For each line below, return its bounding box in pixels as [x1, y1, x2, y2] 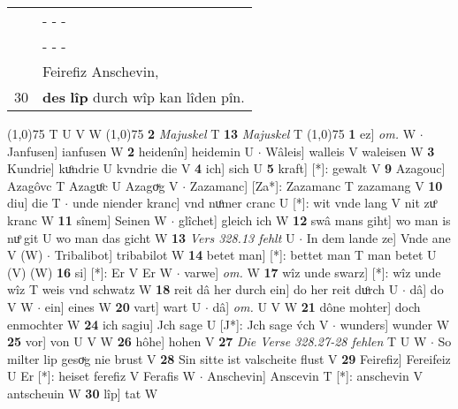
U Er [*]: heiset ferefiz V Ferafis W [7, 367, 195, 385]
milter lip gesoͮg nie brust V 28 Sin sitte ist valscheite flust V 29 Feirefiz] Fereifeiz [7, 349, 451, 367]
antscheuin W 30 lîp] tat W [7, 383, 158, 402]
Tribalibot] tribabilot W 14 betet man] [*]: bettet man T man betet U [54, 246, 437, 264]
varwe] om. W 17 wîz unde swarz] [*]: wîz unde [184, 262, 441, 281]
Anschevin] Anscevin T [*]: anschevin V [207, 367, 423, 385]
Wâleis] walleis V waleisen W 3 [265, 141, 435, 160]
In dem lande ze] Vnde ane [306, 228, 451, 246]
